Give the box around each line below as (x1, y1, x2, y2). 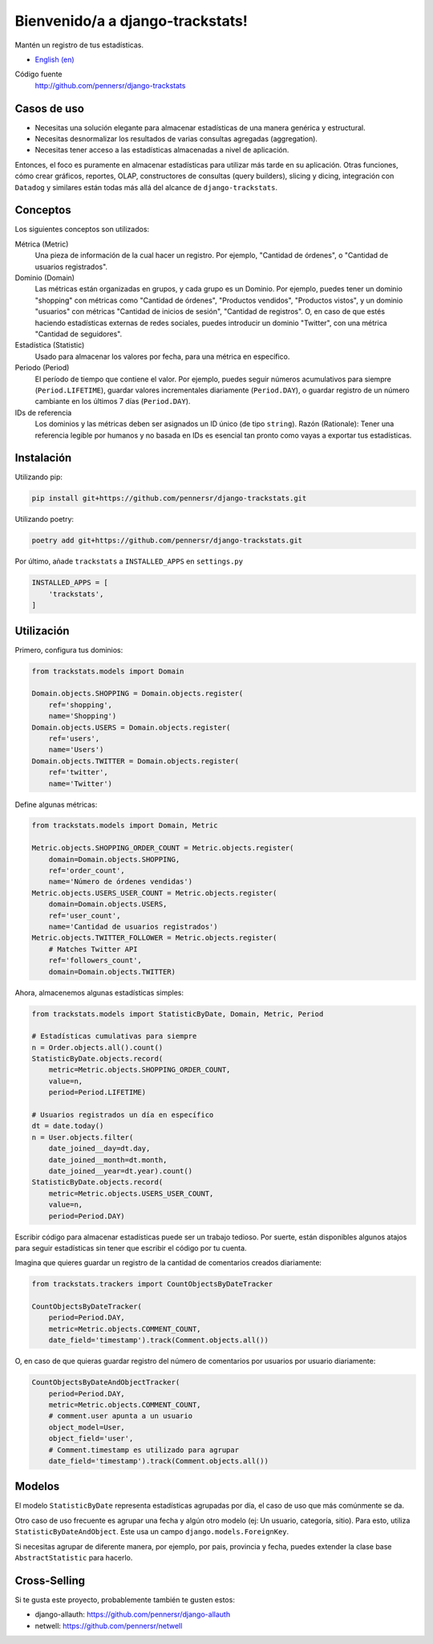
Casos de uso (14, 101, 84, 116)
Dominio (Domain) (14, 273, 75, 283)
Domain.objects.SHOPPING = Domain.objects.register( (31, 689, 244, 698)
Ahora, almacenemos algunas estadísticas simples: (14, 987, 184, 997)
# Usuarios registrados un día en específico (31, 1110, 214, 1120)
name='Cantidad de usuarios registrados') (48, 922, 218, 931)
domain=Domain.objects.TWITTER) (48, 967, 176, 976)
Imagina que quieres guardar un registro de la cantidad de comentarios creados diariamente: (14, 1258, 322, 1268)
